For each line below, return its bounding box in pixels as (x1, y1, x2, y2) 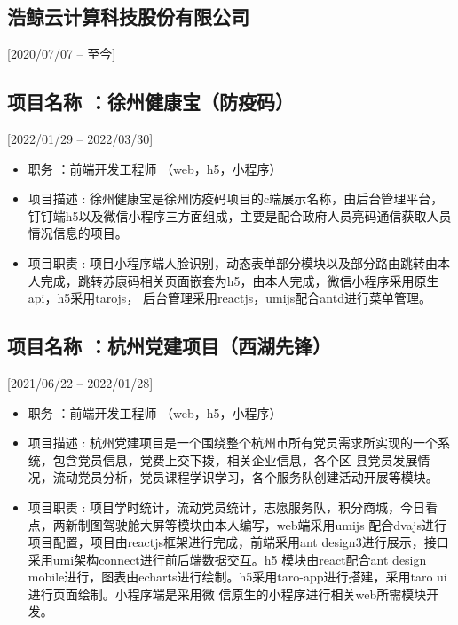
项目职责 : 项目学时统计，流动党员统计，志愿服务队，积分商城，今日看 (28, 497, 438, 516)
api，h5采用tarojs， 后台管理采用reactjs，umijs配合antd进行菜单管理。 (28, 289, 431, 307)
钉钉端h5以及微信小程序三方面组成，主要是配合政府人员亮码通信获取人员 (28, 206, 452, 225)
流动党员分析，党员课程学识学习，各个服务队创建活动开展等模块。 (52, 468, 438, 487)
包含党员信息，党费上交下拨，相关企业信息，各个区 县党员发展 (52, 450, 418, 469)
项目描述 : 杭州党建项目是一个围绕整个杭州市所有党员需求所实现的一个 (28, 433, 438, 452)
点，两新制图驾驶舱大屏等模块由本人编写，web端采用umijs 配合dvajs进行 (28, 515, 446, 534)
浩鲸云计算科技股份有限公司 (7, 3, 249, 30)
